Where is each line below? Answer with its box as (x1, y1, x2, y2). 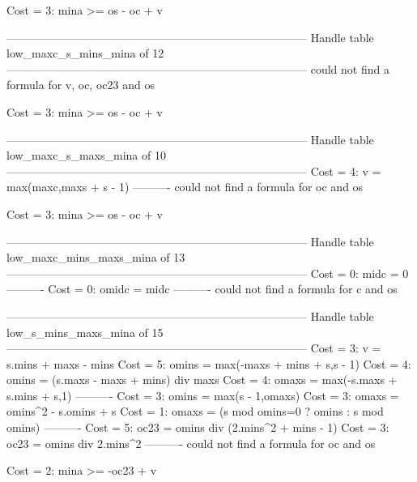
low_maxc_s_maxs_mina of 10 (6, 147, 166, 164)
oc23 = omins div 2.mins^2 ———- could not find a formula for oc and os (6, 434, 376, 451)
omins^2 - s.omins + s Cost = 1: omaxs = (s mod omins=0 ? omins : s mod (6, 403, 384, 420)
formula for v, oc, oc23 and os (6, 76, 155, 93)
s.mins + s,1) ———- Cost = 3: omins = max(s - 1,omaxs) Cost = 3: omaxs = (6, 386, 399, 403)
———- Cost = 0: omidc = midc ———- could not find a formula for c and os (6, 280, 398, 297)
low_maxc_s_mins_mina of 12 (6, 45, 164, 62)
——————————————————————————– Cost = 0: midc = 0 (6, 264, 409, 281)
